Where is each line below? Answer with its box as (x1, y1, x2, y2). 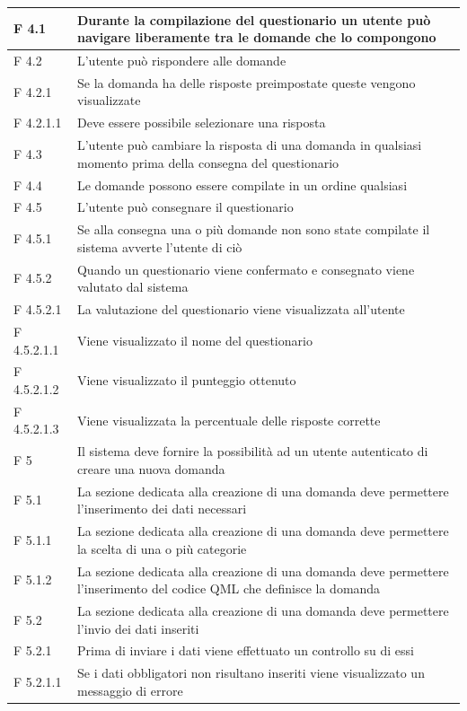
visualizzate (76, 91, 141, 110)
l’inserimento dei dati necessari (76, 499, 247, 518)
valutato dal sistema (76, 277, 189, 296)
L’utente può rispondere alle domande (76, 50, 286, 69)
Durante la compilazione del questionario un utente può (76, 10, 431, 29)
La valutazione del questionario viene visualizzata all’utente (76, 300, 405, 319)
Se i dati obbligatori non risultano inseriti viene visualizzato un (76, 663, 425, 682)
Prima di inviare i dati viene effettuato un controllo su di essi (76, 641, 415, 660)
